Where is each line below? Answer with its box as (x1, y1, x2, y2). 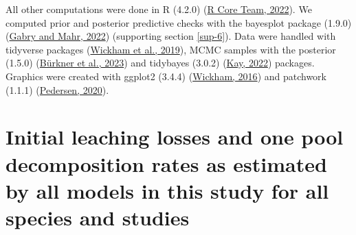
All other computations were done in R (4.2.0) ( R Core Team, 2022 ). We (5, 2, 312, 16)
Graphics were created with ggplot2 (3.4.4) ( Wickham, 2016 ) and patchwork (5, 69, 327, 83)
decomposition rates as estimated (5, 149, 327, 177)
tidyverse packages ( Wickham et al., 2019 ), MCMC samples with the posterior (5, 42, 336, 56)
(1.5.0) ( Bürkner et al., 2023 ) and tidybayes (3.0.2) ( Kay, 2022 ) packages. (5, 55, 315, 70)
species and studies (5, 203, 190, 231)
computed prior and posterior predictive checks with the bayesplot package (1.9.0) (5, 15, 352, 29)
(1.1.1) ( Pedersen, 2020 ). (5, 82, 109, 97)
